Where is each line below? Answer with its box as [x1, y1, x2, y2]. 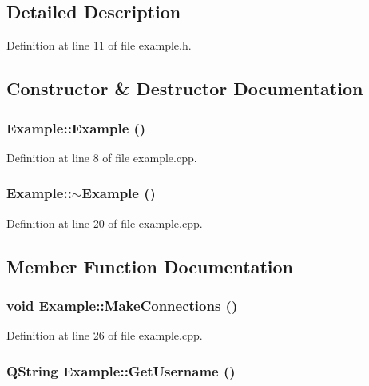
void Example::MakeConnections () [6, 295, 238, 315]
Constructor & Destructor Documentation [6, 76, 363, 101]
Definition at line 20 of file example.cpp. [6, 214, 203, 231]
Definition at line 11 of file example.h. [6, 37, 192, 54]
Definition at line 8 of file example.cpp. [6, 149, 197, 165]
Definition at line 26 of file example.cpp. [6, 327, 203, 344]
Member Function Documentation [6, 253, 294, 278]
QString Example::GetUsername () [6, 360, 236, 380]
